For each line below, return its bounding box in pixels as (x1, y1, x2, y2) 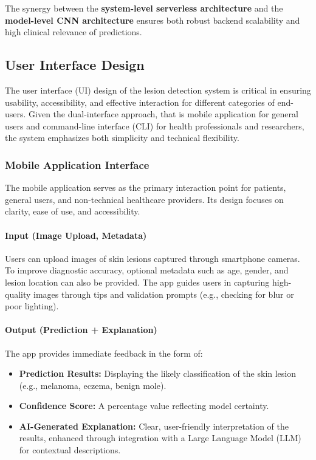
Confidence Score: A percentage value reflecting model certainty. (19, 399, 269, 412)
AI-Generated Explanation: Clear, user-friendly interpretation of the (19, 419, 289, 432)
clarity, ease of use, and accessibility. (5, 205, 140, 218)
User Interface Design (5, 55, 145, 74)
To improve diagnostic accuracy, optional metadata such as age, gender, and (5, 264, 289, 276)
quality (5, 287, 31, 300)
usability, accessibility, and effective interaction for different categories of (5, 95, 275, 108)
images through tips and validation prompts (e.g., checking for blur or (33, 287, 294, 300)
